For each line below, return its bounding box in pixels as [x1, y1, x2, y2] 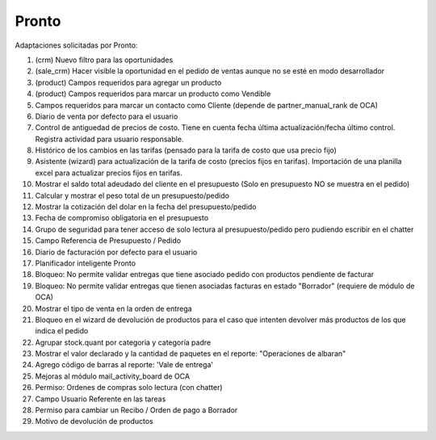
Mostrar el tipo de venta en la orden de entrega [35, 304, 193, 313]
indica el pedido [35, 326, 89, 336]
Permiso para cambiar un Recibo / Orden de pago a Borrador [35, 405, 238, 415]
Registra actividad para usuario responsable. [35, 134, 184, 144]
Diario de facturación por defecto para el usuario [35, 247, 198, 257]
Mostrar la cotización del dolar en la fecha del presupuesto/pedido [35, 202, 257, 212]
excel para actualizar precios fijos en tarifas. [35, 168, 182, 178]
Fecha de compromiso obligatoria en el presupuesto [35, 213, 209, 223]
